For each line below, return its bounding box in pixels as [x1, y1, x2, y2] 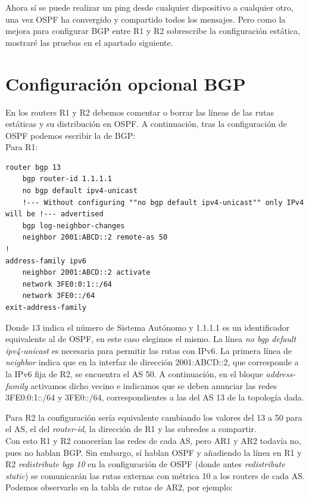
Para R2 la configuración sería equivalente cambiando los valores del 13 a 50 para [5, 411, 302, 423]
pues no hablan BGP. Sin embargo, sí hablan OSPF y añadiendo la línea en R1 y [5, 446, 302, 458]
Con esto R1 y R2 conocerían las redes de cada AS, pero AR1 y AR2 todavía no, [5, 434, 301, 446]
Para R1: [5, 141, 38, 153]
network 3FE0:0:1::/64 [22, 279, 112, 288]
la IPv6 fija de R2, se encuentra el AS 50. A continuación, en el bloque [5, 367, 263, 380]
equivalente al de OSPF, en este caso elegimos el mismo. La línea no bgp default [5, 333, 296, 345]
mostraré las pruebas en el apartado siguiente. [5, 36, 173, 48]
